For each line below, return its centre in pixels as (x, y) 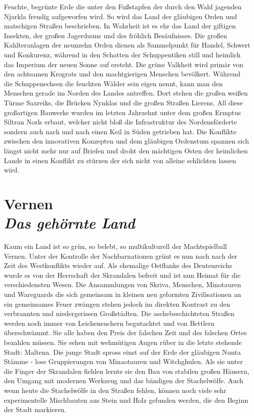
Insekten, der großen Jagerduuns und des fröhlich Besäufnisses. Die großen (115, 35)
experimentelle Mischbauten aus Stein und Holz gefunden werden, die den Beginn (126, 400)
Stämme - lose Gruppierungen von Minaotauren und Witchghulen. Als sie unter (124, 361)
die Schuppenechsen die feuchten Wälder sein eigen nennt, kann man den (114, 83)
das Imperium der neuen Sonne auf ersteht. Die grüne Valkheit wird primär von (124, 64)
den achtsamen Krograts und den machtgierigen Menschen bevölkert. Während (122, 74)
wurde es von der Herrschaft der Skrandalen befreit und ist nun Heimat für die (122, 275)
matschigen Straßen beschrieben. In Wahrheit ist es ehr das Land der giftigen (120, 26)
